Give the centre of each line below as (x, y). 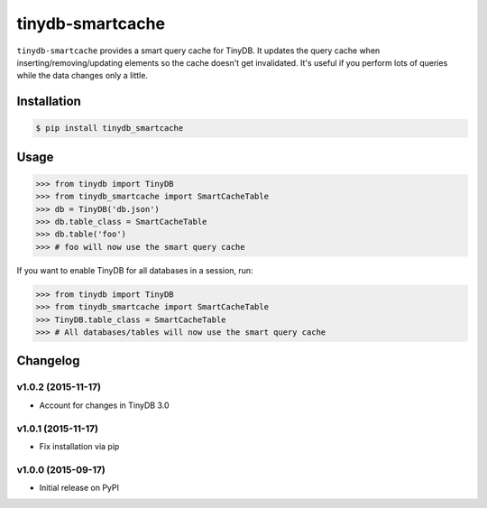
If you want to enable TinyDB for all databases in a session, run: (135, 270)
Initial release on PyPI (79, 488)
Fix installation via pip (79, 446)
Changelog (48, 361)
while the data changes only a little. (83, 76)
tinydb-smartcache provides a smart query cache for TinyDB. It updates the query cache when (198, 51)
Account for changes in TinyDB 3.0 (105, 405)
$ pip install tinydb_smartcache (110, 128)
